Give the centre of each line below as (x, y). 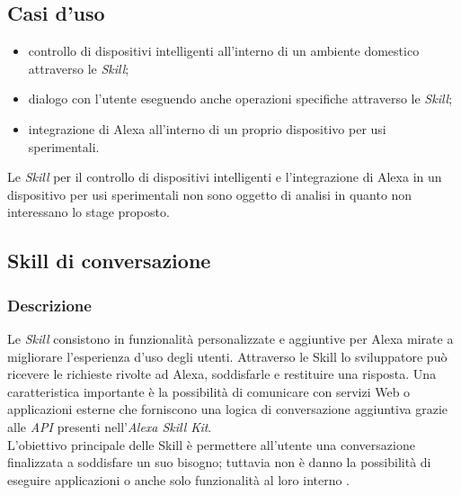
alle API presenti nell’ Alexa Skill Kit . (110, 426)
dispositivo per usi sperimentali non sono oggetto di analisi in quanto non (210, 194)
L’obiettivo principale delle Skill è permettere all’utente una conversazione (211, 444)
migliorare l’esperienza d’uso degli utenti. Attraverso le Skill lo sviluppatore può (227, 356)
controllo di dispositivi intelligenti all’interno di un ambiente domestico (224, 51)
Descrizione (49, 305)
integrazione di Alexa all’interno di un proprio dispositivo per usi (207, 128)
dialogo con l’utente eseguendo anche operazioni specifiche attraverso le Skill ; (240, 99)
